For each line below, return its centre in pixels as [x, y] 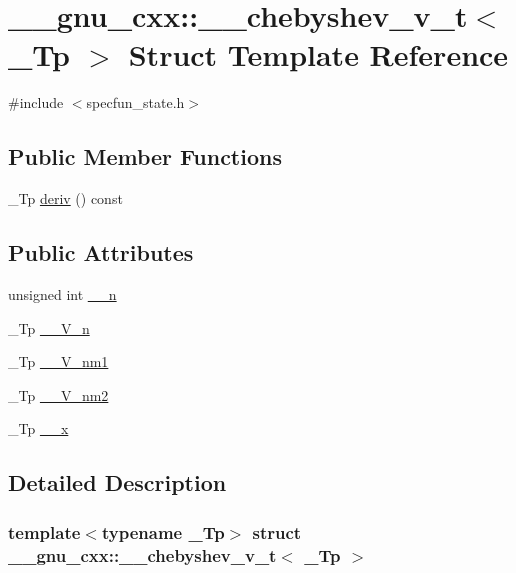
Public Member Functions [145, 156]
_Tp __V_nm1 [58, 361]
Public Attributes [101, 252]
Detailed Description [117, 482]
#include [36, 102]
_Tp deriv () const [65, 198]
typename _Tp [163, 531]
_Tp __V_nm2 [58, 394]
